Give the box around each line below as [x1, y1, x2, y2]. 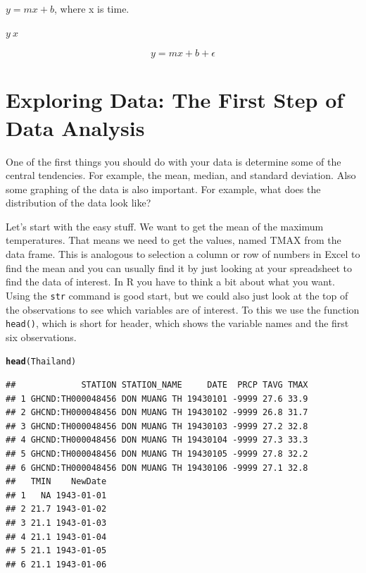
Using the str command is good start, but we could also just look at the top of [6, 288, 348, 302]
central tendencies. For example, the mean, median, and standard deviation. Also [6, 168, 356, 183]
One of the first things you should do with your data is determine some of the [6, 154, 341, 168]
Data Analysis [6, 113, 145, 142]
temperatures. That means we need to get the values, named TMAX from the [6, 233, 341, 247]
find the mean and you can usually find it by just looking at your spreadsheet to [6, 260, 352, 275]
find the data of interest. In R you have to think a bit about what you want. [6, 274, 335, 289]
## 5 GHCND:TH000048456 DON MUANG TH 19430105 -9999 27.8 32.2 [6, 448, 308, 459]
